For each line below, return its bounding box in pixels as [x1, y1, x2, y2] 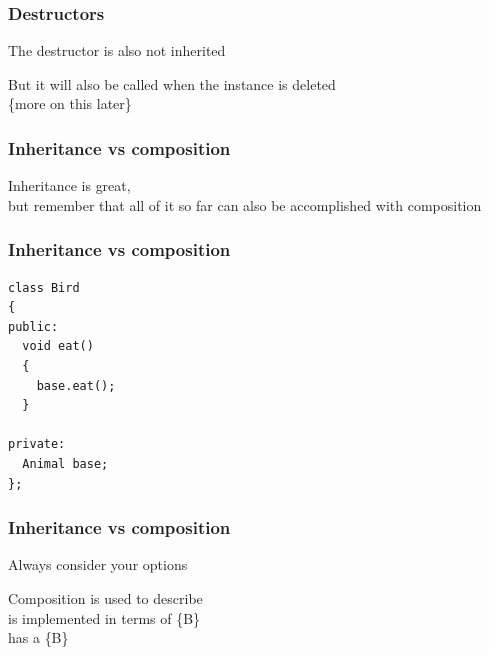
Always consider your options [8, 554, 188, 575]
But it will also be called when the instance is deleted [8, 73, 336, 94]
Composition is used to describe [8, 587, 203, 608]
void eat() [22, 339, 94, 354]
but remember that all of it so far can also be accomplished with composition [8, 194, 482, 215]
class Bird [8, 280, 80, 295]
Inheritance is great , [8, 175, 131, 196]
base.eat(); [36, 378, 116, 393]
